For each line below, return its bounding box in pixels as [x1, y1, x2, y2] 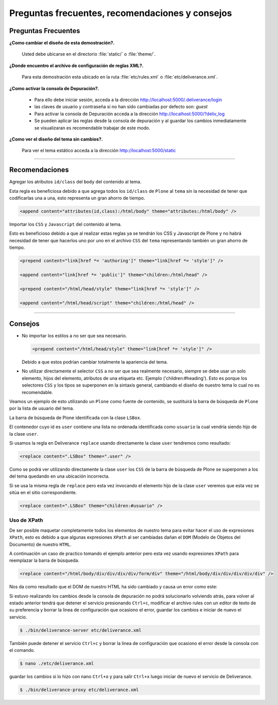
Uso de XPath [9, 517, 44, 524]
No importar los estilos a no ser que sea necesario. [22, 333, 127, 339]
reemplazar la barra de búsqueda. [9, 557, 80, 563]
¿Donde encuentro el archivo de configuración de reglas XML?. [9, 63, 144, 69]
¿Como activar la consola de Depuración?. [9, 85, 100, 91]
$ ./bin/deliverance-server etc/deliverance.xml [20, 627, 142, 633]
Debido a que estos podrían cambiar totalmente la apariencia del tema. [22, 359, 168, 365]
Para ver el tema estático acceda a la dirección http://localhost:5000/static [22, 148, 176, 154]
